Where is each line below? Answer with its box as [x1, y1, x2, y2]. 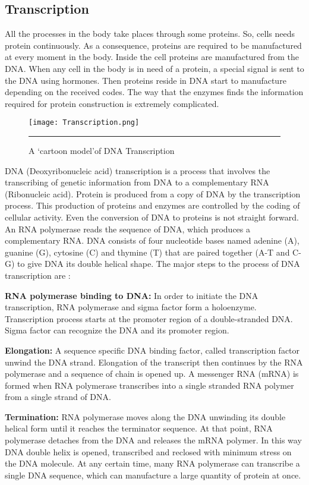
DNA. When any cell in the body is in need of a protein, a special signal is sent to [5, 62, 304, 74]
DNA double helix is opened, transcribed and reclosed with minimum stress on [5, 445, 292, 458]
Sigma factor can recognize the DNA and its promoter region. [5, 324, 229, 336]
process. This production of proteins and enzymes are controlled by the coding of [5, 199, 300, 212]
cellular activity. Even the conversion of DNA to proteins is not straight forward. [5, 210, 299, 223]
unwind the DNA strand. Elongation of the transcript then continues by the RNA [5, 355, 303, 368]
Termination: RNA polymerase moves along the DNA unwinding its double [5, 410, 286, 423]
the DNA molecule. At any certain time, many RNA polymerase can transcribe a [5, 457, 300, 470]
